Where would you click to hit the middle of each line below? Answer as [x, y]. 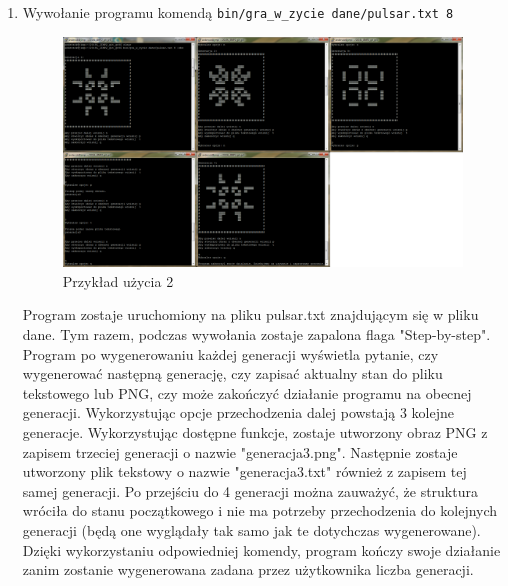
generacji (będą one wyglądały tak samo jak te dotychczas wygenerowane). [251, 529]
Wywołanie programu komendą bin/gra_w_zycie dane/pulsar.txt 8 [238, 12]
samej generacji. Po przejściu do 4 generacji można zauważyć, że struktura [250, 490]
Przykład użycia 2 [118, 280]
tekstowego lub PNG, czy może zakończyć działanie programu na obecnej [247, 392]
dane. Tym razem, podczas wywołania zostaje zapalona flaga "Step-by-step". [256, 334]
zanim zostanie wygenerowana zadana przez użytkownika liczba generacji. [248, 569]
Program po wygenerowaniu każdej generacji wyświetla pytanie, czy [230, 353]
